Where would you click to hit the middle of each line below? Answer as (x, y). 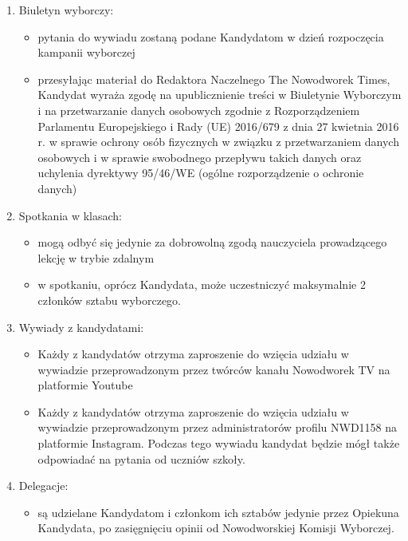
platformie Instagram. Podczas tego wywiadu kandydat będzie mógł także (219, 443)
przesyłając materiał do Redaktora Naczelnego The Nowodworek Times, (214, 79)
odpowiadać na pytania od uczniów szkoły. (141, 458)
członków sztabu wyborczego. (110, 300)
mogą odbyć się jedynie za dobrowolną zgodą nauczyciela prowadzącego (212, 242)
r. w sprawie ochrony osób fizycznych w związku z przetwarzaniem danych (218, 142)
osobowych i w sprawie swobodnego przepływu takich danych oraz (200, 157)
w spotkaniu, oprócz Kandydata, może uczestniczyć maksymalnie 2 (202, 284)
